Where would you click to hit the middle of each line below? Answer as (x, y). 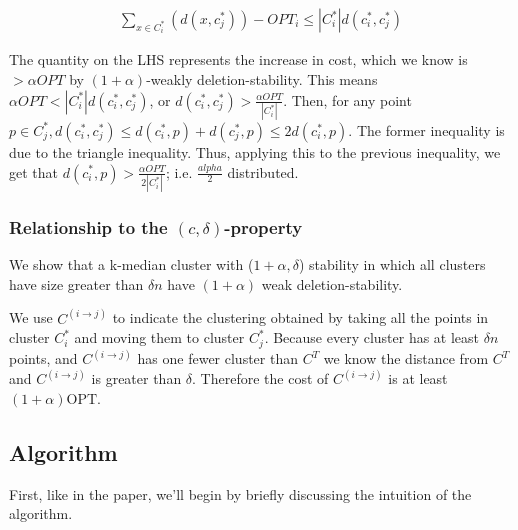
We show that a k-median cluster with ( (131, 264)
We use (31, 317)
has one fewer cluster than (217, 358)
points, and (43, 358)
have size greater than (76, 283)
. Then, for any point (347, 99)
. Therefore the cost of (260, 378)
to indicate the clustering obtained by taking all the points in (300, 317)
